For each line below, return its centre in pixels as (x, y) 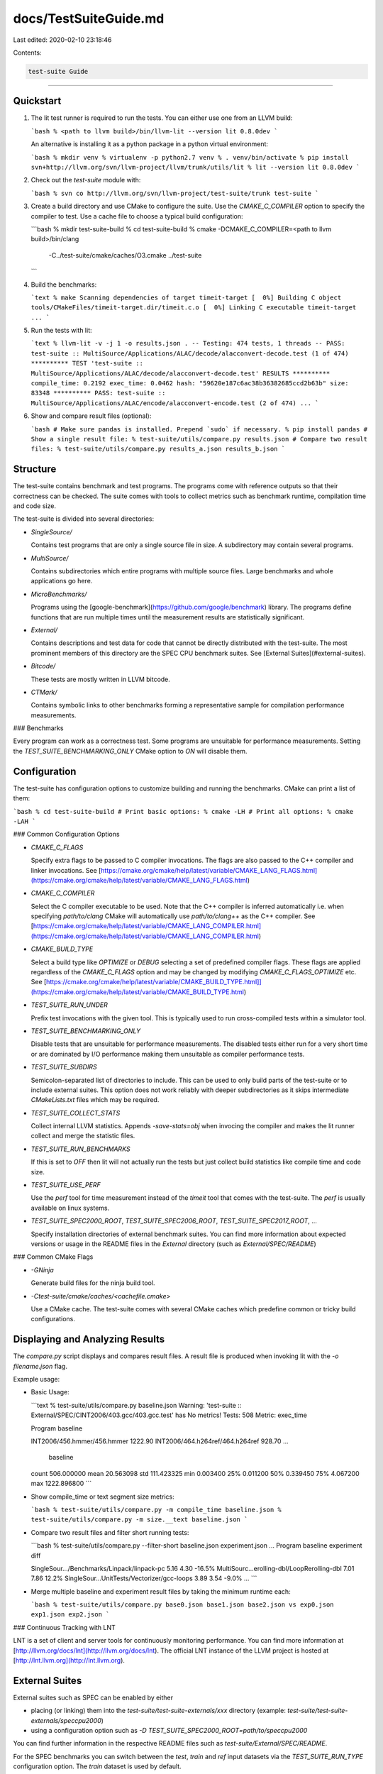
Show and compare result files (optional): (91, 416)
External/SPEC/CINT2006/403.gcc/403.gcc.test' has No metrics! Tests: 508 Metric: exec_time (169, 1415)
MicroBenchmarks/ (59, 594)
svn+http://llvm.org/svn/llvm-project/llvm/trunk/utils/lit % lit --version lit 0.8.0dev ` (195, 167)
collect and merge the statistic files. (83, 1136)
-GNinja (43, 1269)
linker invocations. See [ (66, 870)
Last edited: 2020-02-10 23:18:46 (62, 40)
